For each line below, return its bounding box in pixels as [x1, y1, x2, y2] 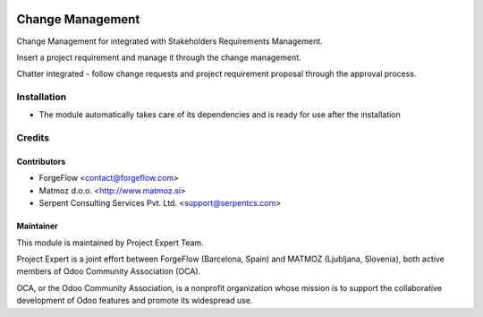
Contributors [16, 157, 66, 167]
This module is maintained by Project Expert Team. [16, 237, 205, 248]
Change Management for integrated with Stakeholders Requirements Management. [16, 36, 324, 47]
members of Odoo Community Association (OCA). [16, 266, 201, 277]
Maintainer [16, 220, 58, 232]
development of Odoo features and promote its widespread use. [16, 296, 253, 306]
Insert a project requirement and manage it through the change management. [16, 52, 301, 63]
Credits [16, 132, 49, 144]
